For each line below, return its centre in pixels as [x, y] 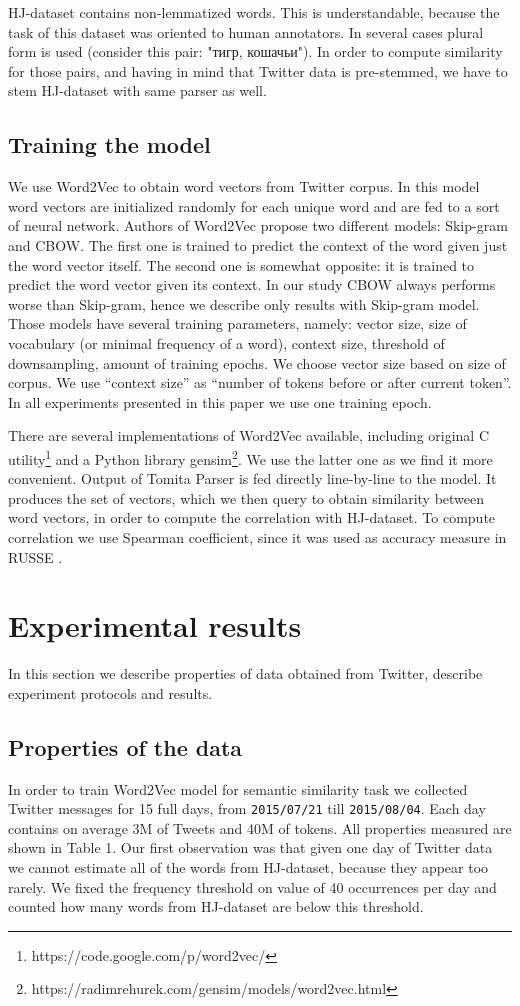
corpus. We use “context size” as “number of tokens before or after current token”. [260, 382]
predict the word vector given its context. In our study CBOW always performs [252, 284]
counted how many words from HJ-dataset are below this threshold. [216, 906]
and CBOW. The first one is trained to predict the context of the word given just [258, 244]
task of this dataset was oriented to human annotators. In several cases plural [246, 31]
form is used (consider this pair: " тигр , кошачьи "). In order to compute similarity [255, 51]
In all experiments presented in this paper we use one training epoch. [220, 401]
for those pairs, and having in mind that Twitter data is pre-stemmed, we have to [258, 70]
